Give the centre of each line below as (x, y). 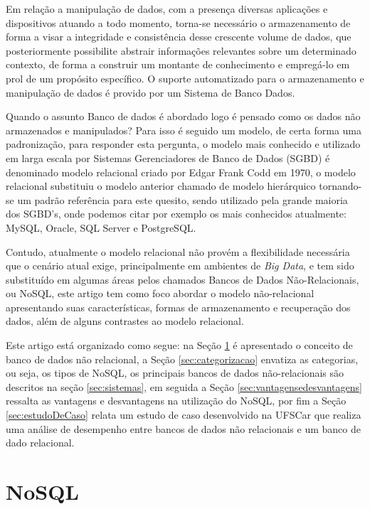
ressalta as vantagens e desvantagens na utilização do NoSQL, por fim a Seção (176, 401)
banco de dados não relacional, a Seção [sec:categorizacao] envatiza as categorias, (182, 359)
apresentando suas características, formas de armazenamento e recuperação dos (178, 307)
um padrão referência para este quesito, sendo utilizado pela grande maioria (183, 199)
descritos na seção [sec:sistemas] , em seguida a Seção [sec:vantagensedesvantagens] (184, 386)
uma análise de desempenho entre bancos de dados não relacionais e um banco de (183, 428)
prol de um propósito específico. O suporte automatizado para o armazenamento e (185, 78)
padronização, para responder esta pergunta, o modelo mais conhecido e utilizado (183, 144)
